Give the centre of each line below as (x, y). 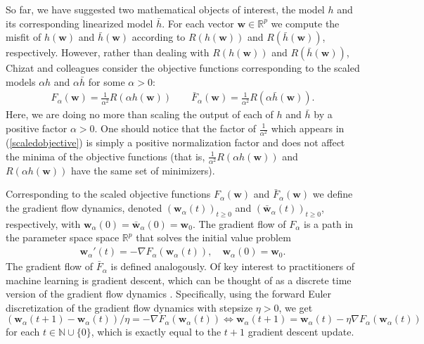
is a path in (328, 223)
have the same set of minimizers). (143, 170)
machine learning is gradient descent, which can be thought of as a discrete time (179, 280)
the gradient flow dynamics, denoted (84, 208)
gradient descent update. (301, 332)
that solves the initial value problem (213, 237)
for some (107, 81)
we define (333, 194)
